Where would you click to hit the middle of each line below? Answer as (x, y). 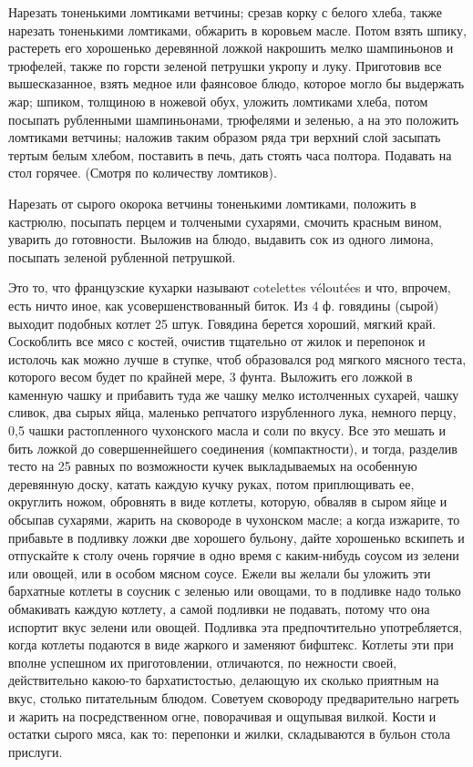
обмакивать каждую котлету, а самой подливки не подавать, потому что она (219, 608)
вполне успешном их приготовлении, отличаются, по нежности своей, (203, 662)
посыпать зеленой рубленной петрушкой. (122, 256)
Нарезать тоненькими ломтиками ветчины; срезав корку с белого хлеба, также (226, 12)
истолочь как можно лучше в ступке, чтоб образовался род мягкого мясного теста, (237, 358)
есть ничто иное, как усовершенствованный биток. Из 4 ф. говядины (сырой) (224, 305)
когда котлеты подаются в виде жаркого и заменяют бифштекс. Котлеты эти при (231, 644)
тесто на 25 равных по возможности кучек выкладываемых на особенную (213, 466)
